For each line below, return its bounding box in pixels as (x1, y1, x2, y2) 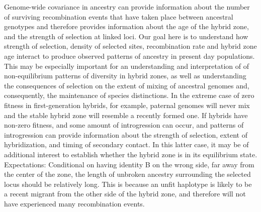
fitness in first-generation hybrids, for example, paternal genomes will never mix (4, 99, 250, 110)
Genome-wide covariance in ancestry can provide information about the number (4, 2, 250, 12)
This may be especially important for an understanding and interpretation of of (4, 60, 249, 71)
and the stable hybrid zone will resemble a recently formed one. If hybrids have (4, 110, 248, 120)
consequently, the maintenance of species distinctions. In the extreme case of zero (4, 90, 254, 100)
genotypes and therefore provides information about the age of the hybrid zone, (4, 21, 249, 32)
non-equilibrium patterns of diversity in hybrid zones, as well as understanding (4, 70, 246, 81)
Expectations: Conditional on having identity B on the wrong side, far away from (4, 159, 254, 169)
